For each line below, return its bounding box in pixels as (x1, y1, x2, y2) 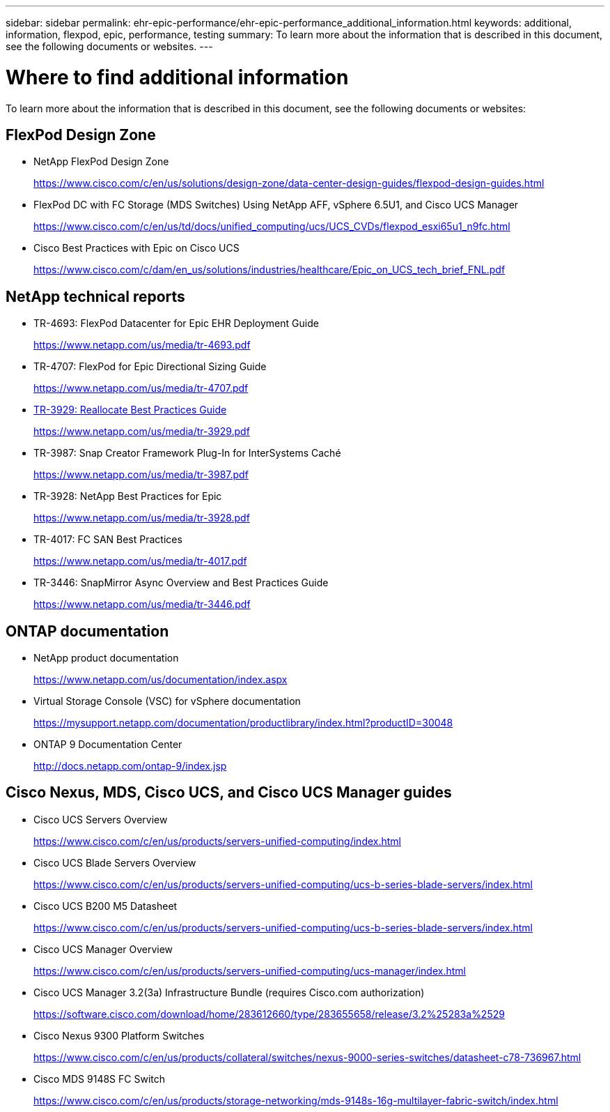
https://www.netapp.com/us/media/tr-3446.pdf (33, 598, 251, 611)
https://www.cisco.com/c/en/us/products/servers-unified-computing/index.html (33, 835, 402, 847)
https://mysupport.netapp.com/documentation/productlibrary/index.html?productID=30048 (33, 717, 453, 729)
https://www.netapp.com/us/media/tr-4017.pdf (33, 555, 247, 568)
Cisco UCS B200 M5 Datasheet (33, 899, 178, 912)
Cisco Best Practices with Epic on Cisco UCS (33, 242, 240, 254)
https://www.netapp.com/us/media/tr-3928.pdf (33, 512, 250, 524)
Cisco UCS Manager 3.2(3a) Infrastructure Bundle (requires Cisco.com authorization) (33, 986, 425, 998)
